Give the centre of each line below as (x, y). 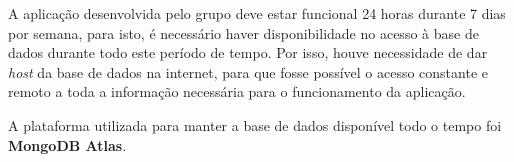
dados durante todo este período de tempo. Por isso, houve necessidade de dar (248, 52)
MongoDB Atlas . (67, 144)
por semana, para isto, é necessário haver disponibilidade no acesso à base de (243, 32)
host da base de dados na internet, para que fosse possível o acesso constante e (248, 71)
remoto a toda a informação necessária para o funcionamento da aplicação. (237, 91)
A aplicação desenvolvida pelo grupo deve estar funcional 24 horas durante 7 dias (257, 13)
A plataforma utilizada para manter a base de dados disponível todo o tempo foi (255, 124)
